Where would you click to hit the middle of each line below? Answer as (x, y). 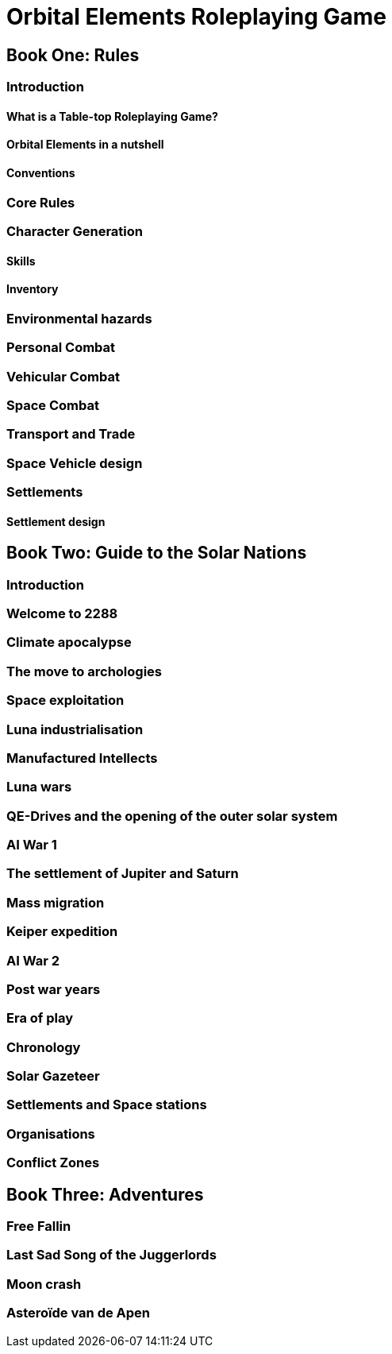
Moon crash (44, 1284)
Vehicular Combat (63, 376)
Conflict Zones (53, 1163)
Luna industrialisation (75, 729)
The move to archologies (85, 671)
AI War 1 (32, 845)
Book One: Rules (73, 55)
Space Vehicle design (75, 463)
